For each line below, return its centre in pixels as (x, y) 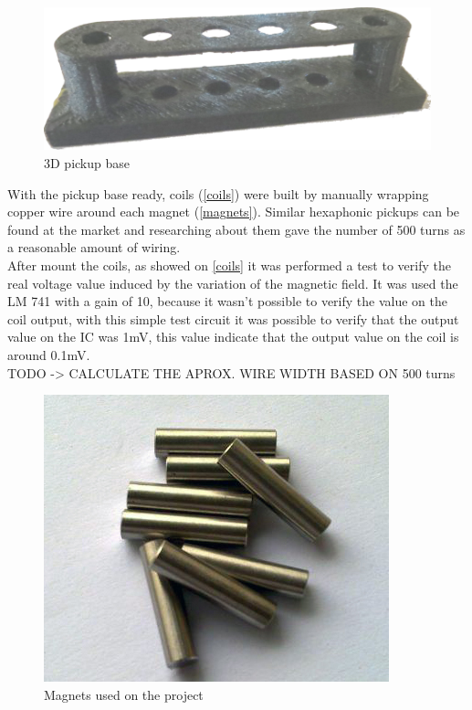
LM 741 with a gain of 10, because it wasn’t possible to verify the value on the (227, 301)
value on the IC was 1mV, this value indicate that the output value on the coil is (233, 337)
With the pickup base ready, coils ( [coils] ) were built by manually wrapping (218, 193)
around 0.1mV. (49, 354)
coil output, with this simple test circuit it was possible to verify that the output (233, 318)
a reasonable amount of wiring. (94, 247)
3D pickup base (87, 163)
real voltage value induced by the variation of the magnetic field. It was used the (233, 283)
